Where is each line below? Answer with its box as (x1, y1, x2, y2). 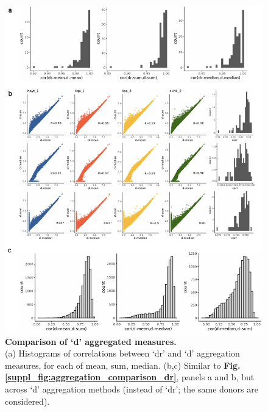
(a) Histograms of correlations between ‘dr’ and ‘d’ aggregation (5, 347, 240, 360)
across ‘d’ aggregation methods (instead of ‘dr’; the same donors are (5, 382, 258, 395)
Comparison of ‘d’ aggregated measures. (5, 335, 177, 347)
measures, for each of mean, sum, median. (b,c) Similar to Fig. (5, 358, 241, 371)
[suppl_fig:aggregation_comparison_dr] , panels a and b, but (5, 371, 255, 383)
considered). (5, 394, 50, 407)
